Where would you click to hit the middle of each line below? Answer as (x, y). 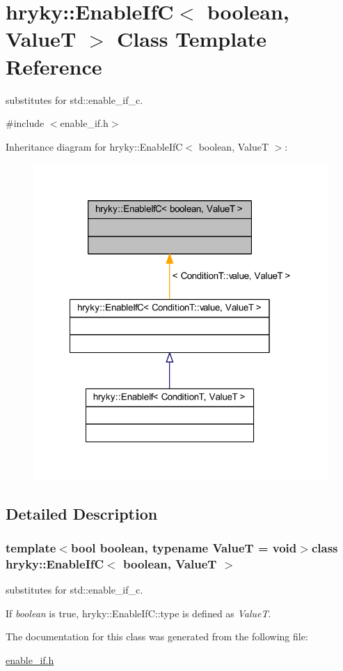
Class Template (192, 39)
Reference (54, 66)
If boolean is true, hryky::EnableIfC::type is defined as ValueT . (138, 613)
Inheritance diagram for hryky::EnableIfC (94, 146)
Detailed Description (82, 513)
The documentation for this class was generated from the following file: (157, 636)
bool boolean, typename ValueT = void (184, 547)
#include (25, 123)
